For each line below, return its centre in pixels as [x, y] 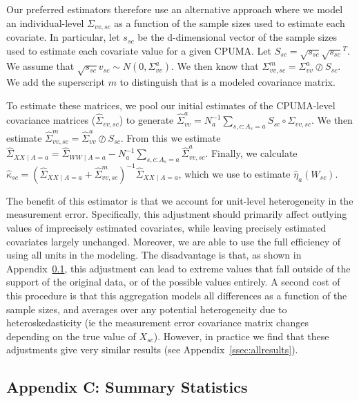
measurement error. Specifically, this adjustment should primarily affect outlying [177, 214]
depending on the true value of [71, 336]
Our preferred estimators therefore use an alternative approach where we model [175, 9]
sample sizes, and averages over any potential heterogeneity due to [147, 309]
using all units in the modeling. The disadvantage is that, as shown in [154, 255]
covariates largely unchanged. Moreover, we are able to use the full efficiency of [174, 241]
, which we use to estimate [234, 173]
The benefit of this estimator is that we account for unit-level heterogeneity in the [180, 200]
